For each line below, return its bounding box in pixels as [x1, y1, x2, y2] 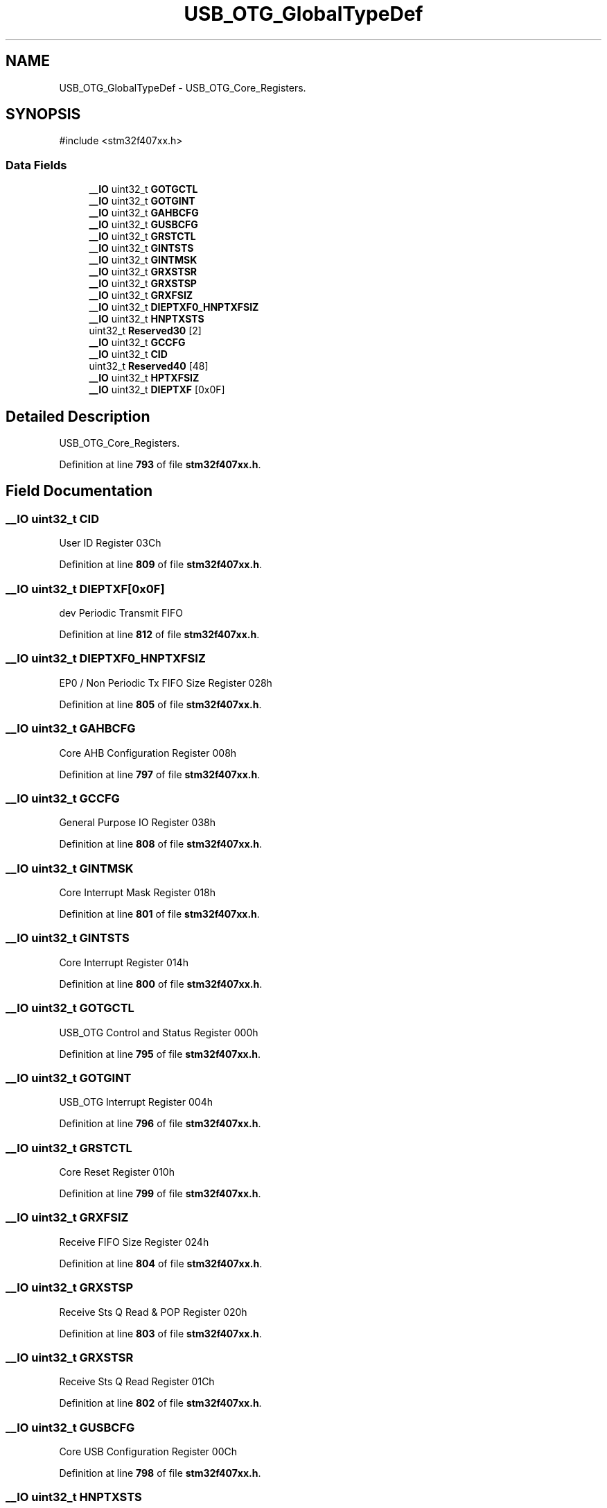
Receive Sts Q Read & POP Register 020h [59, 1305, 247, 1318]
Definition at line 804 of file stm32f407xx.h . [59, 1257, 263, 1269]
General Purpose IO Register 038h [59, 816, 216, 829]
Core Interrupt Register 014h [59, 956, 188, 968]
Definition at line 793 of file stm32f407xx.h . [59, 459, 261, 471]
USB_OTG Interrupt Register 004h [59, 1096, 213, 1108]
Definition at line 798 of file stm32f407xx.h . [59, 1467, 261, 1479]
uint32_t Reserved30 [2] [89, 325, 202, 337]
